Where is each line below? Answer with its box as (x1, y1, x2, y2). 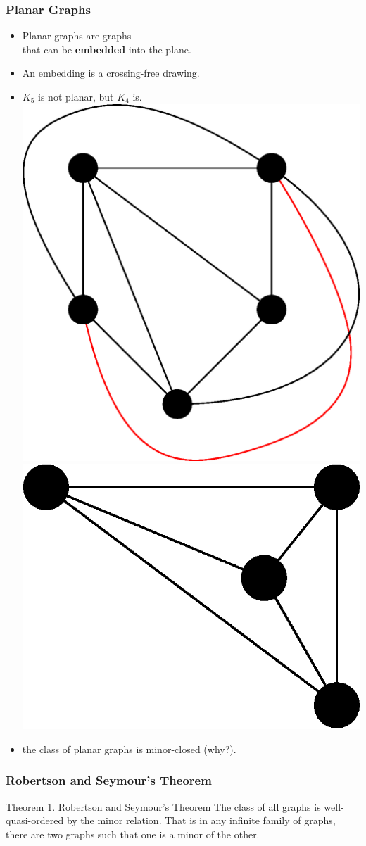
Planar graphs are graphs (22, 28, 132, 43)
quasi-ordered (6, 813, 64, 828)
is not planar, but (38, 89, 114, 103)
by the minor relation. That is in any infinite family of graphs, (66, 813, 336, 828)
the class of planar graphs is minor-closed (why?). (22, 741, 236, 756)
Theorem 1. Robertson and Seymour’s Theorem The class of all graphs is (6, 799, 321, 814)
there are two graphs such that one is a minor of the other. (6, 826, 260, 841)
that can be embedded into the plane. (22, 42, 191, 56)
